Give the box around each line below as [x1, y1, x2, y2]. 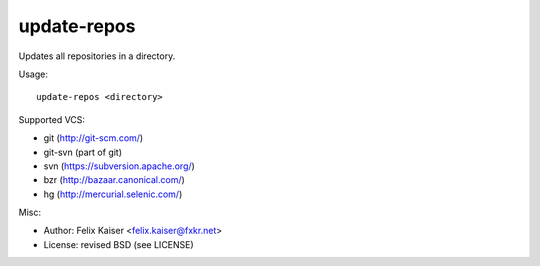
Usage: [18, 68, 49, 80]
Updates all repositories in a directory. [18, 50, 176, 62]
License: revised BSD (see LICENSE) [43, 238, 194, 250]
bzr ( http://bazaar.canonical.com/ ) [43, 174, 185, 186]
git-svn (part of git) [43, 146, 123, 158]
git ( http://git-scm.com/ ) [43, 132, 144, 144]
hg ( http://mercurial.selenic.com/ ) [43, 188, 183, 200]
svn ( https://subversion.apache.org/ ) [43, 160, 195, 172]
